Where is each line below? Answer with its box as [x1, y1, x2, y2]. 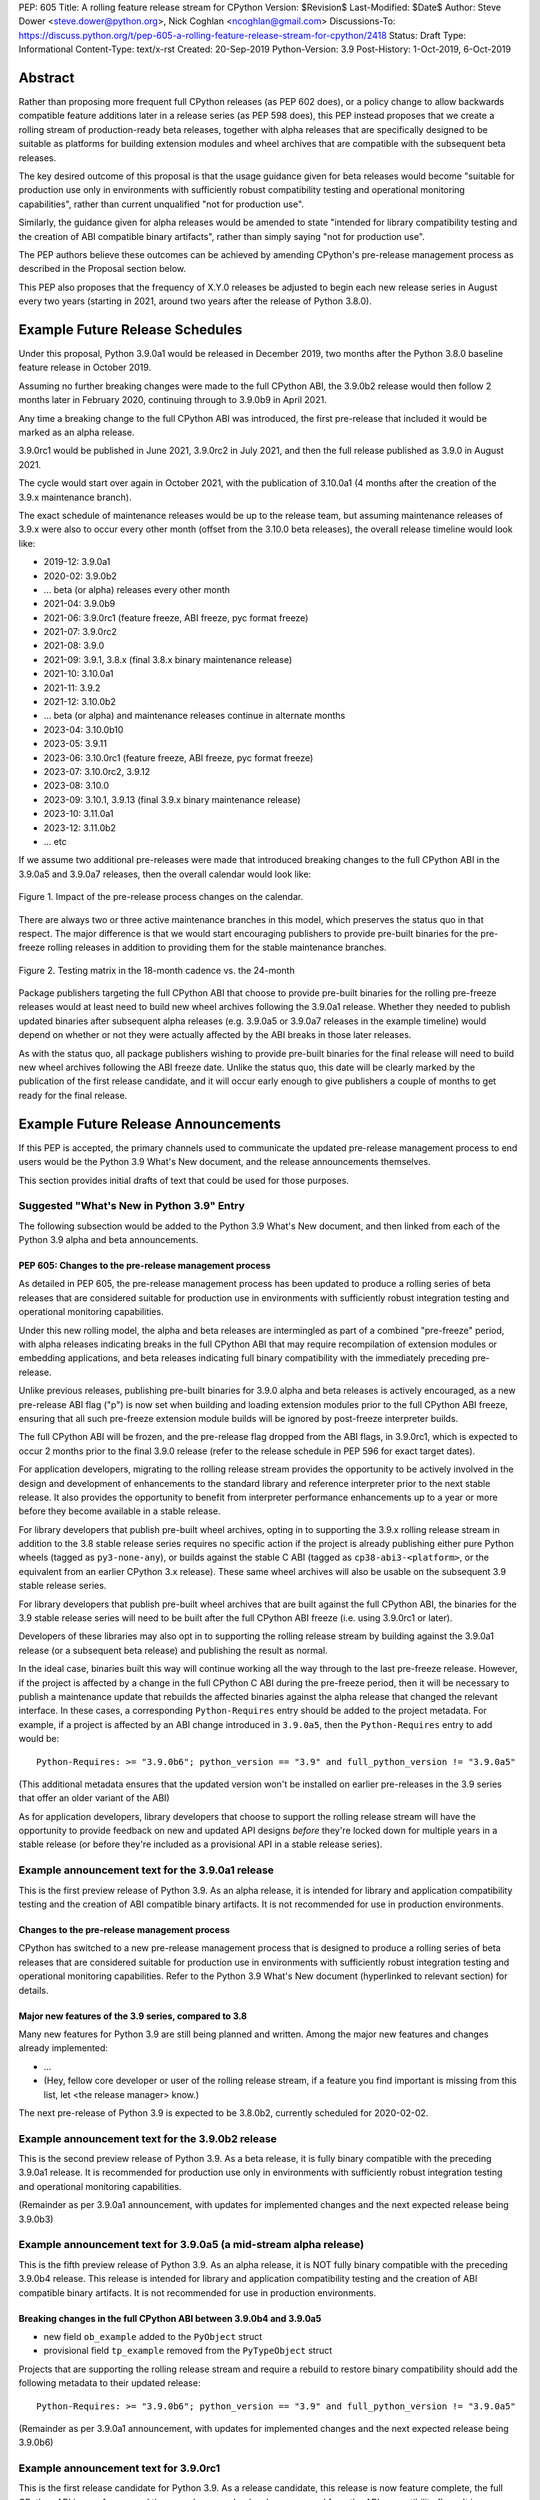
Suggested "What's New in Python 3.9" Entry [18, 1199, 245, 1213]
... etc [43, 835, 67, 847]
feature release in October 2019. [18, 361, 152, 374]
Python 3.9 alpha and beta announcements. [18, 1234, 199, 1246]
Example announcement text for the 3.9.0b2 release [18, 2131, 277, 2145]
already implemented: [18, 2042, 109, 2054]
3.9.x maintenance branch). [18, 491, 132, 503]
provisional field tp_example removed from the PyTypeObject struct [43, 2345, 333, 2357]
